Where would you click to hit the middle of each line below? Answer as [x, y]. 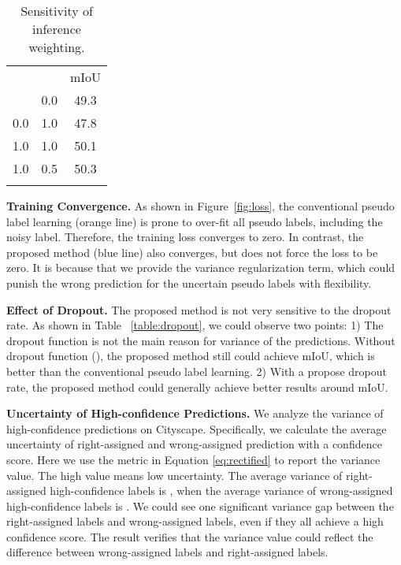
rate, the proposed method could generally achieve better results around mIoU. [197, 387]
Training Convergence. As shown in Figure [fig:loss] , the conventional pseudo [200, 206]
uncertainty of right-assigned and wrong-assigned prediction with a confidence [194, 444]
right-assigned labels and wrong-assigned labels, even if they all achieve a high [195, 521]
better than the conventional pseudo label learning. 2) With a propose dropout [197, 371]
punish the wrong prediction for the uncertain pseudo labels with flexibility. [189, 282]
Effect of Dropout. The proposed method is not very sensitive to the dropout [199, 309]
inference [57, 29]
